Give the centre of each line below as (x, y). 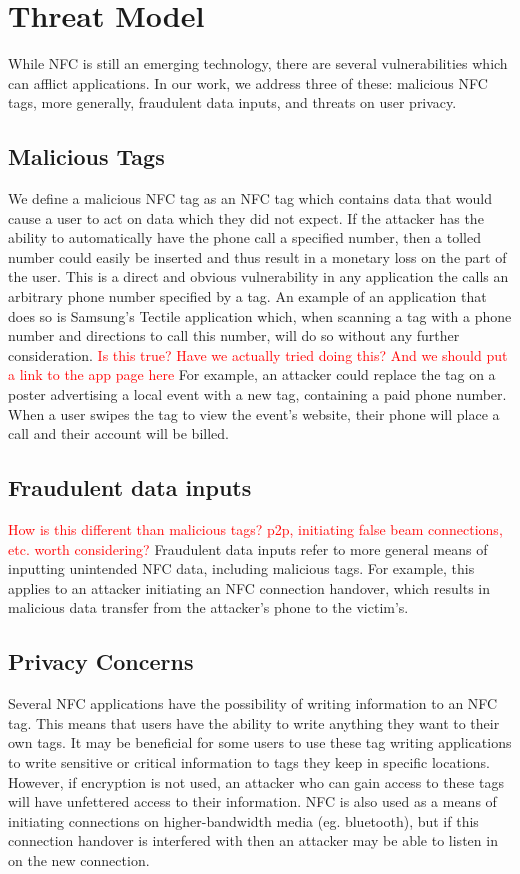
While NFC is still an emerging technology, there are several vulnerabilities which (258, 63)
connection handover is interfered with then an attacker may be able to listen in (253, 840)
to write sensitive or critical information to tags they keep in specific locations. (249, 761)
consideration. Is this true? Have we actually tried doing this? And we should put (258, 354)
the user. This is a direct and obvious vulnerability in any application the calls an (258, 276)
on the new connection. (79, 859)
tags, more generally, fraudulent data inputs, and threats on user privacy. (232, 102)
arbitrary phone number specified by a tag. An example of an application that (247, 296)
